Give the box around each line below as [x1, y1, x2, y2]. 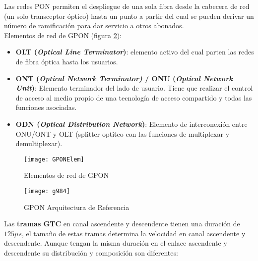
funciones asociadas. [15, 102, 77, 112]
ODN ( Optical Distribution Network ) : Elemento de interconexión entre [15, 118, 248, 129]
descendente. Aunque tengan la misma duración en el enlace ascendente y [4, 238, 227, 248]
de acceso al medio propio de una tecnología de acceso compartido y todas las [15, 92, 252, 103]
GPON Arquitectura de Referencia [24, 202, 129, 212]
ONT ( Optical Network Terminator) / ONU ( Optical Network [15, 73, 233, 83]
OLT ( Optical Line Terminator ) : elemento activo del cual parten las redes [15, 47, 254, 57]
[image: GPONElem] [24, 156, 84, 163]
